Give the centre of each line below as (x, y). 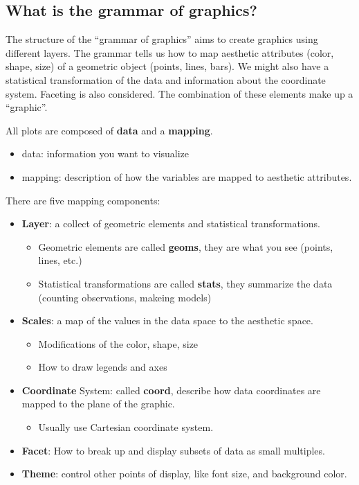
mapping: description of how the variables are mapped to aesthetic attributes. (187, 176)
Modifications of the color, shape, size (118, 343)
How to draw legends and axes (103, 367)
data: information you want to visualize (105, 153)
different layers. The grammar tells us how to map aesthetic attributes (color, (170, 52)
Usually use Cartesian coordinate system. (126, 427)
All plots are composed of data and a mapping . (109, 130)
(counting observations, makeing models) (125, 297)
